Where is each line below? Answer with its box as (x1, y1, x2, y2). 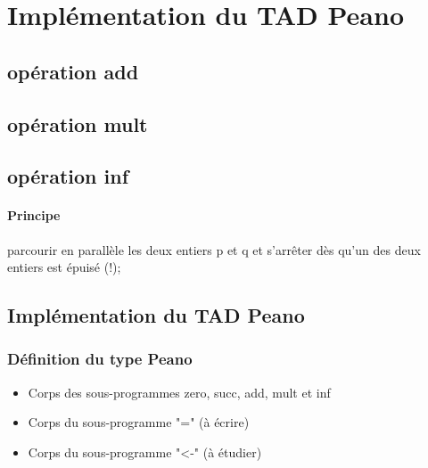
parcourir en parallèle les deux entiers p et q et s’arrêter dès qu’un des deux (7, 240, 421, 259)
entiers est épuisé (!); (7, 258, 121, 276)
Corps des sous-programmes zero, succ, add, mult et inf (28, 382, 331, 401)
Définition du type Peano (7, 348, 193, 370)
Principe (7, 206, 61, 225)
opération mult (7, 110, 148, 137)
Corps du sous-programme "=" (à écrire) (28, 413, 250, 431)
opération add (7, 57, 139, 85)
